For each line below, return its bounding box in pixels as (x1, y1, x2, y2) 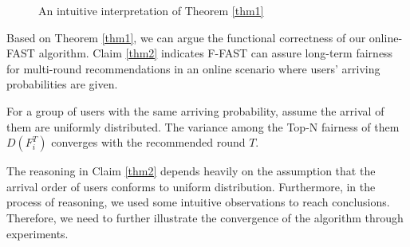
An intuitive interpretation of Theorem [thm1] (38, 2, 264, 18)
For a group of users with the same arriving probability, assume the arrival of (6, 102, 384, 119)
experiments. (6, 225, 69, 241)
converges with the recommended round (51, 134, 246, 151)
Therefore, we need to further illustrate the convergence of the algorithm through (6, 209, 404, 225)
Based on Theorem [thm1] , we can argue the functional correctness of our (6, 29, 366, 45)
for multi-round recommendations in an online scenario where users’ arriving (6, 60, 380, 76)
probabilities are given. (6, 76, 118, 92)
